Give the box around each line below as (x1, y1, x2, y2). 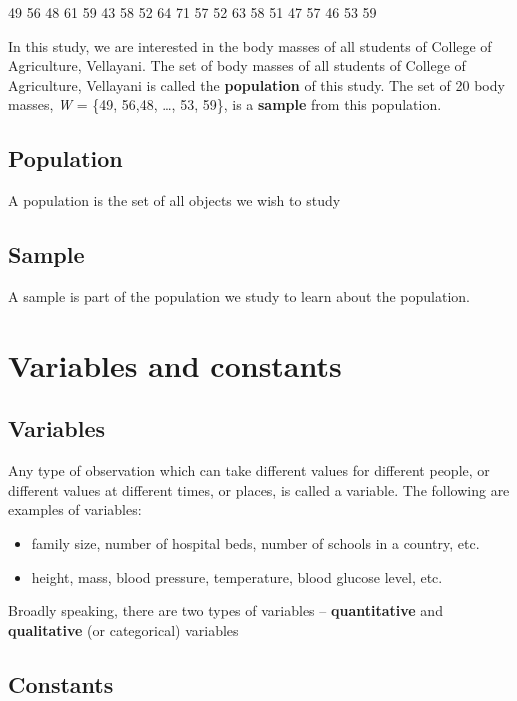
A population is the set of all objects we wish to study (8, 190, 341, 211)
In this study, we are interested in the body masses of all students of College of (8, 35, 492, 56)
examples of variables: (8, 499, 142, 520)
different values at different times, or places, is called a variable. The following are (8, 479, 510, 500)
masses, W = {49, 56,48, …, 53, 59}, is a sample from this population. (8, 94, 442, 115)
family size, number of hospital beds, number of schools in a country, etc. (31, 532, 480, 553)
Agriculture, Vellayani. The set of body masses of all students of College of (8, 55, 466, 76)
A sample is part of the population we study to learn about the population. (8, 285, 470, 306)
